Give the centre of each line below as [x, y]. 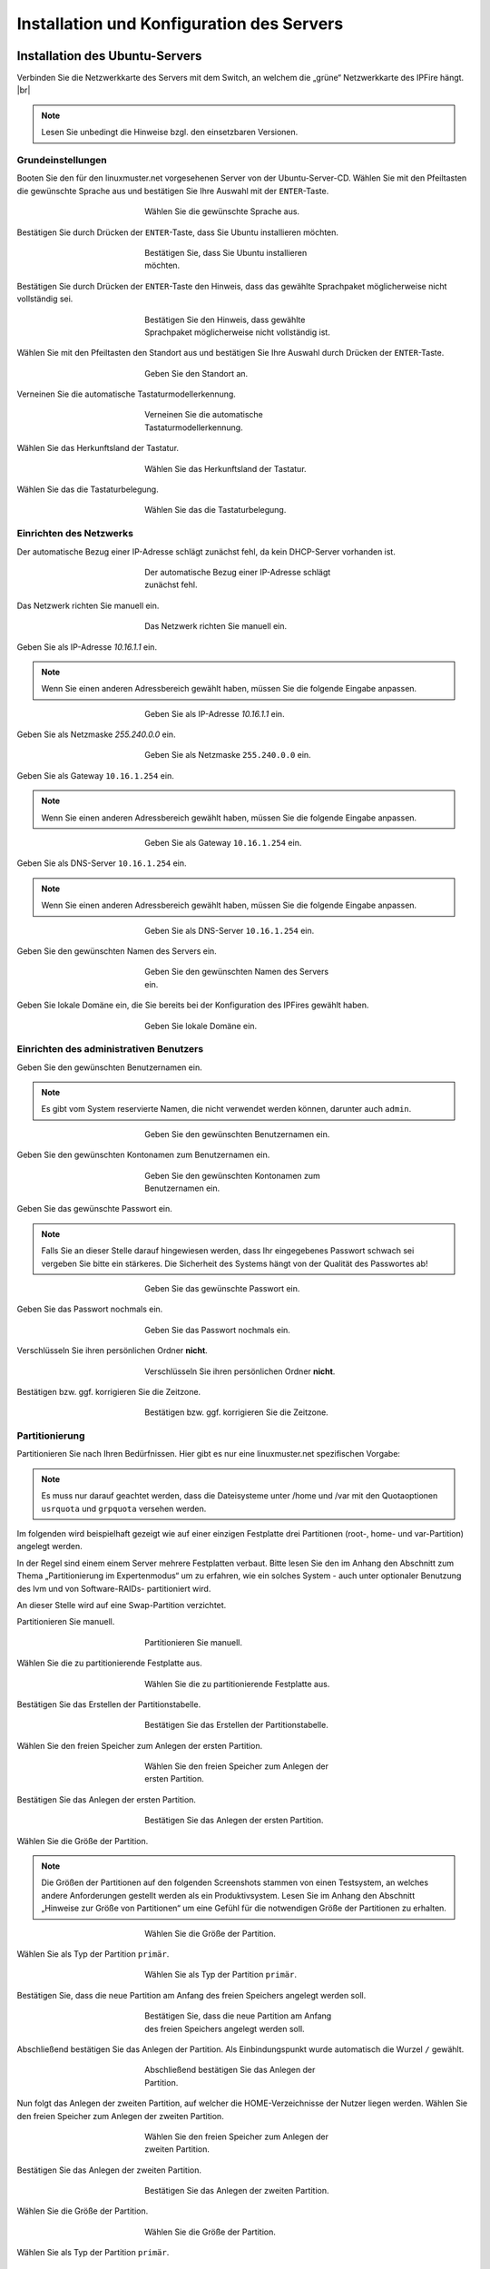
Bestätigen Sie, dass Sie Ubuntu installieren [226, 252]
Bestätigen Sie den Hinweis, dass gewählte [225, 319]
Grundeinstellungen [62, 160]
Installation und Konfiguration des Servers [180, 24]
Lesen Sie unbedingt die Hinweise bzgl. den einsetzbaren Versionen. [170, 133]
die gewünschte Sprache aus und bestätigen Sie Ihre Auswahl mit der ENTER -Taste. [173, 191]
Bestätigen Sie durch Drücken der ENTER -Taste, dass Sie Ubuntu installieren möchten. [178, 232]
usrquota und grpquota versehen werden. [124, 1508]
